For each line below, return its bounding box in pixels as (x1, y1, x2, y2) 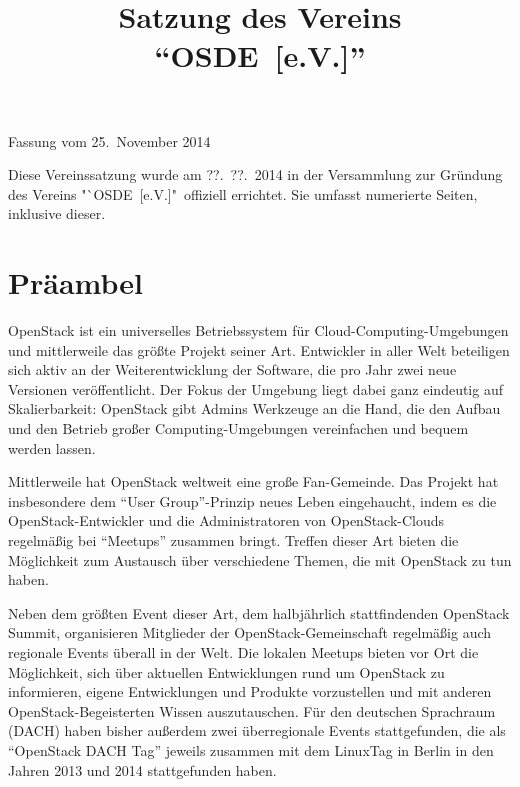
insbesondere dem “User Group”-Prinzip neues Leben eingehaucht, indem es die (8, 490, 497, 511)
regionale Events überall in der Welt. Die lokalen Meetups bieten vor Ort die (8, 641, 479, 662)
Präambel (8, 262, 143, 303)
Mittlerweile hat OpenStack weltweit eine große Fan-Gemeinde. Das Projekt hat (8, 471, 499, 492)
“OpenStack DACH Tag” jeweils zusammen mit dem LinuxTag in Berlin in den (8, 739, 494, 760)
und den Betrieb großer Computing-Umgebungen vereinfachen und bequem (8, 418, 469, 439)
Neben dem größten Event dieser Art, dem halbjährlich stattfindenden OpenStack (8, 602, 510, 623)
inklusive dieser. (8, 203, 106, 224)
